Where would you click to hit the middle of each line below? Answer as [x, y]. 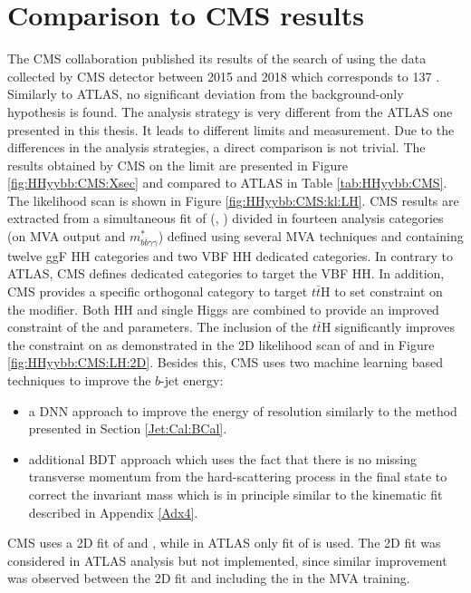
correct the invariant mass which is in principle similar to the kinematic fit [235, 494]
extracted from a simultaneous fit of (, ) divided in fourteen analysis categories [226, 218]
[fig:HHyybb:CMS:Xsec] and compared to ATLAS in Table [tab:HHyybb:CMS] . [227, 183]
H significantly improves [388, 327]
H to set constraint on [382, 291]
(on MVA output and [67, 236]
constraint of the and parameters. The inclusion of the [158, 327]
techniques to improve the [79, 379]
